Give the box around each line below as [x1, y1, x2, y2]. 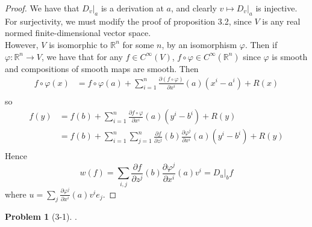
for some [122, 38, 154, 50]
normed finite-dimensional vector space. [5, 26, 151, 39]
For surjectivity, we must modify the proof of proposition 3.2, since [5, 14, 252, 27]
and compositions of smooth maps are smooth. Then [5, 62, 199, 74]
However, [5, 38, 39, 50]
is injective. [255, 2, 298, 14]
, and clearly [170, 2, 217, 14]
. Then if [245, 38, 278, 50]
